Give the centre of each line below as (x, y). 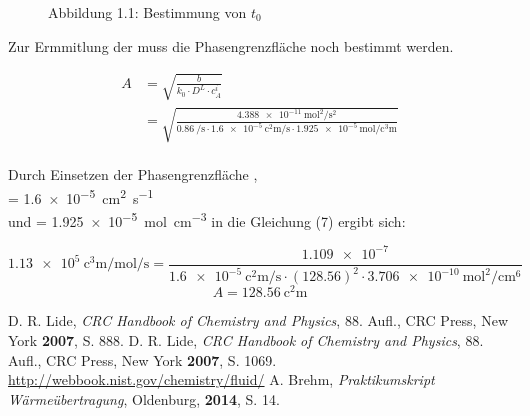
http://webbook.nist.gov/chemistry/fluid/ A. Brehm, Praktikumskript (221, 379)
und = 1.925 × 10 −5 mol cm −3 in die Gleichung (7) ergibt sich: (207, 219)
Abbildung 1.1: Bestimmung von (147, 12)
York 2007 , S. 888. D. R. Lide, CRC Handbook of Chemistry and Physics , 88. (246, 340)
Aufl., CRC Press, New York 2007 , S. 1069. (142, 359)
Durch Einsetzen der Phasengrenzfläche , (133, 174)
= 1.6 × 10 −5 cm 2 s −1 (81, 196)
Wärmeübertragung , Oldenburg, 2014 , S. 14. (144, 398)
